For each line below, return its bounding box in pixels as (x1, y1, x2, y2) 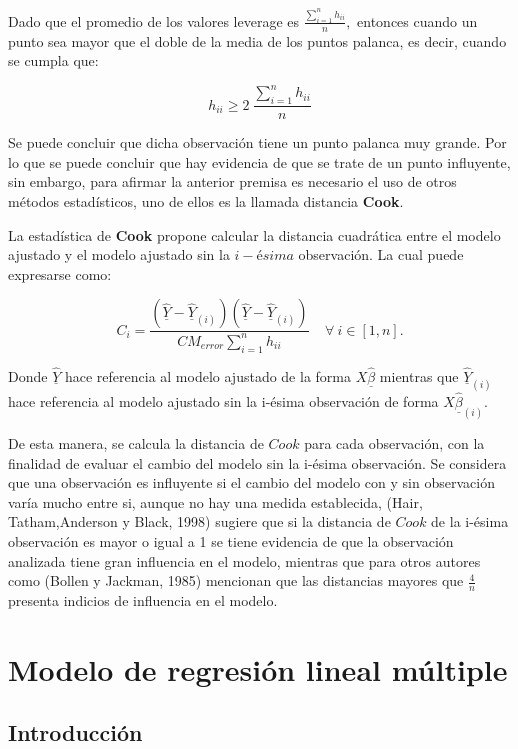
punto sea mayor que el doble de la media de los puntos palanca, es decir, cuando (8, 30, 507, 51)
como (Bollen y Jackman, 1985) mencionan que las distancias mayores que (8, 570, 464, 591)
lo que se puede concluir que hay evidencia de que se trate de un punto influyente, (8, 151, 511, 172)
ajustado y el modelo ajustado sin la (8, 244, 230, 265)
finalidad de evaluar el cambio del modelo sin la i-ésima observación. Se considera (8, 452, 507, 473)
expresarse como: (8, 263, 112, 284)
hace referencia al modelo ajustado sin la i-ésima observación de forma (8, 391, 439, 412)
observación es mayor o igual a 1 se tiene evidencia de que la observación (8, 531, 454, 552)
